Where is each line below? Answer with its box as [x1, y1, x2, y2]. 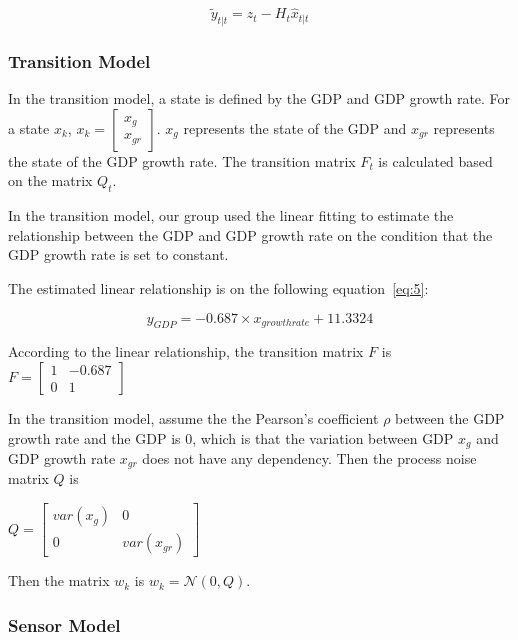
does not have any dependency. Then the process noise [142, 448, 477, 469]
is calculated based [378, 150, 493, 171]
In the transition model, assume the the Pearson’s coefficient [8, 407, 379, 428]
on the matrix [8, 170, 93, 191]
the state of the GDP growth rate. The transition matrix [8, 150, 356, 171]
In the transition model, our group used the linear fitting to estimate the [8, 205, 454, 226]
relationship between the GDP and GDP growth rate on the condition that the [8, 224, 493, 245]
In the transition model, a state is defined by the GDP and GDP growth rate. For [8, 88, 511, 109]
